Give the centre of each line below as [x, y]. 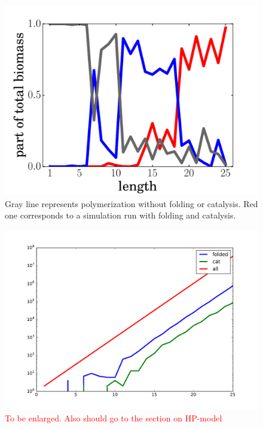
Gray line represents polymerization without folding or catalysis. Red [131, 203]
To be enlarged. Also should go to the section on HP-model [114, 418]
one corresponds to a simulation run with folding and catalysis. [120, 215]
